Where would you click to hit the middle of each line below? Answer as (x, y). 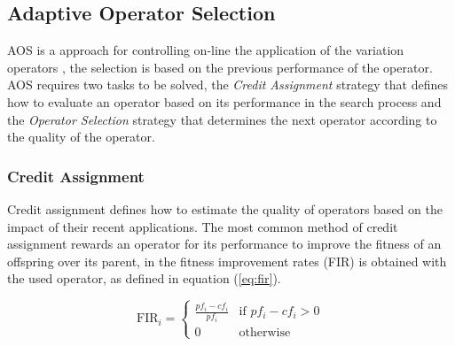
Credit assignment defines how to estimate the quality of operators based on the (225, 208)
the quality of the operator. (81, 137)
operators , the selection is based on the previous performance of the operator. (220, 67)
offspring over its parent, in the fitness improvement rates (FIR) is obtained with (227, 261)
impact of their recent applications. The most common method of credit (203, 226)
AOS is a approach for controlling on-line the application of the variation (206, 50)
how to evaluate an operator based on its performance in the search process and (224, 101)
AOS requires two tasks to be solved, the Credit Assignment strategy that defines (227, 85)
